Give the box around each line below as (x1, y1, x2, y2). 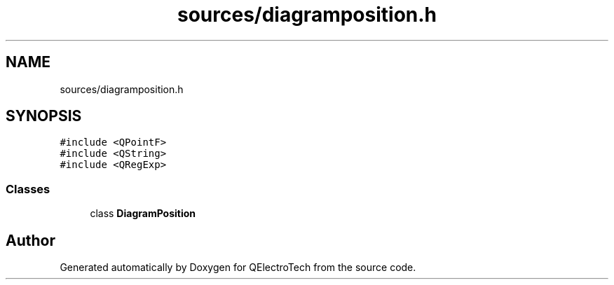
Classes (6, 181, 50, 196)
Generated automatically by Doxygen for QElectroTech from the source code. (60, 261, 416, 274)
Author (6, 231, 55, 249)
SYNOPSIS (6, 107, 82, 125)
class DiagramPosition (90, 207, 196, 220)
